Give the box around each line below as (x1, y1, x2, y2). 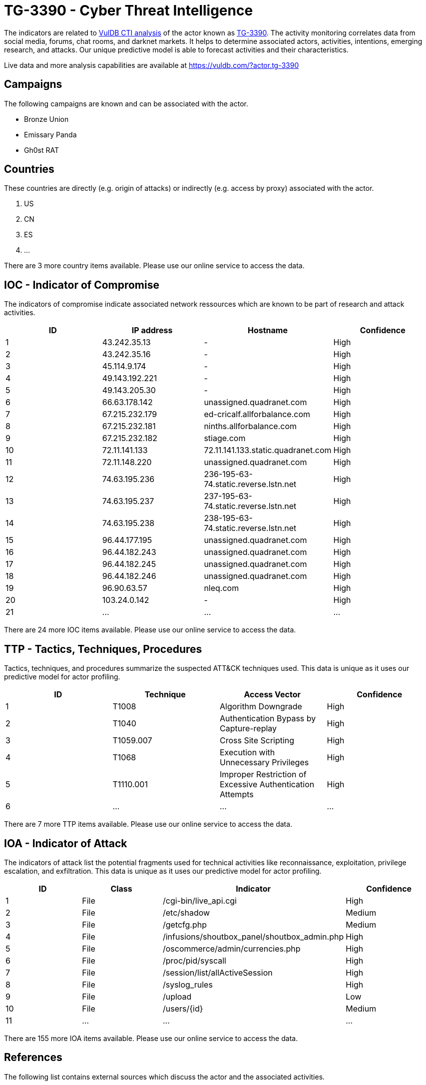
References (4, 1051, 62, 1064)
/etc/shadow (162, 907, 210, 918)
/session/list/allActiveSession (162, 967, 273, 978)
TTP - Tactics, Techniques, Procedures (4, 642, 202, 655)
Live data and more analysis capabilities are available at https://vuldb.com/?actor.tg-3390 (4, 60, 299, 69)
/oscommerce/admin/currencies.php (162, 943, 301, 954)
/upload (162, 991, 192, 1002)
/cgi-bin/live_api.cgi (162, 895, 237, 906)
